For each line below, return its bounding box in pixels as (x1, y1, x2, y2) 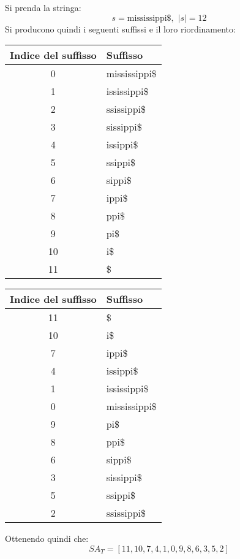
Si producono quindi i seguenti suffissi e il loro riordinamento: (5, 22, 236, 35)
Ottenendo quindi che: (5, 532, 89, 545)
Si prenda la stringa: (5, 1, 81, 13)
